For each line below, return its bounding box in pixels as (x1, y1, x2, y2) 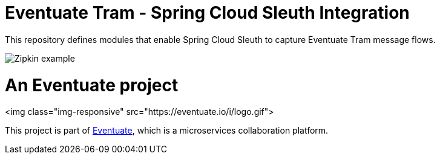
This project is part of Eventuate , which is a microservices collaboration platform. (5, 125, 329, 136)
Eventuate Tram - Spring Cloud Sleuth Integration (5, 2, 410, 23)
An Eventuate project (5, 74, 179, 96)
